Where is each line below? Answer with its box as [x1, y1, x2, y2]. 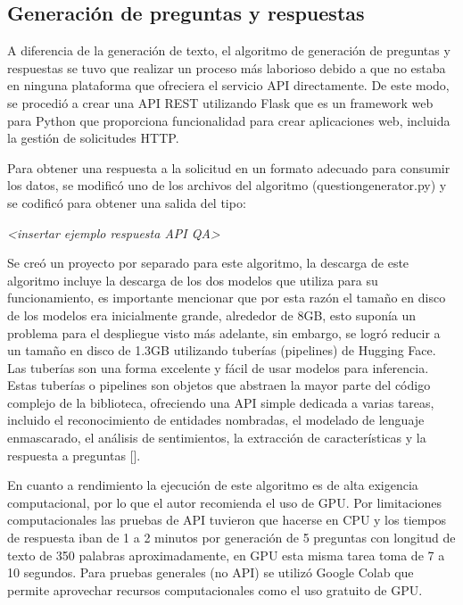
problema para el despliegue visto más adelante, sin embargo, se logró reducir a [7, 323, 441, 342]
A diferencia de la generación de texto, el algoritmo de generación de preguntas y [7, 41, 451, 60]
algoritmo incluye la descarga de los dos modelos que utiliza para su [7, 270, 378, 289]
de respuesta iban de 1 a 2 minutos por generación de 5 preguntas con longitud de [7, 528, 456, 547]
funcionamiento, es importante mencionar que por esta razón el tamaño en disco [7, 288, 446, 307]
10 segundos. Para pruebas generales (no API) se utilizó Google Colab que [7, 563, 414, 582]
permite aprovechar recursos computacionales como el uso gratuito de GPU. [7, 580, 423, 599]
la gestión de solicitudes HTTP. [7, 128, 179, 147]
